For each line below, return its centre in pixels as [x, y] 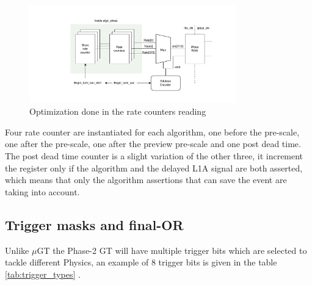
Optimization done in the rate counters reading [118, 111]
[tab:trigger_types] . [43, 274]
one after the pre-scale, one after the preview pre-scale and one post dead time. [153, 144]
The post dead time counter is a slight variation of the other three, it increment [154, 156]
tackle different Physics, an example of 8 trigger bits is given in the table [141, 262]
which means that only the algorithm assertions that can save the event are [146, 180]
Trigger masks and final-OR [94, 224]
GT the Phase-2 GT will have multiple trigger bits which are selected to [172, 250]
